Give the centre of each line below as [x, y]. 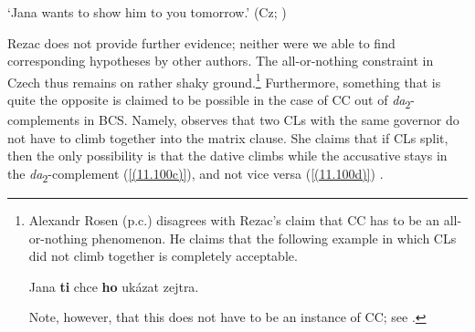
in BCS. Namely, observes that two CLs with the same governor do [271, 120]
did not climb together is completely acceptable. [163, 256]
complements [44, 120]
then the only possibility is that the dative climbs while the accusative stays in [227, 156]
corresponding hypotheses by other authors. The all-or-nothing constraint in [221, 61]
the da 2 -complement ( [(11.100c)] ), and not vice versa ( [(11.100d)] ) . [195, 174]
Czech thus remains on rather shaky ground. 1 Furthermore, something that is [224, 80]
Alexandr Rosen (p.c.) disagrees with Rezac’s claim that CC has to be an [234, 220]
